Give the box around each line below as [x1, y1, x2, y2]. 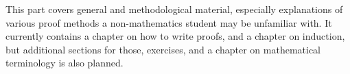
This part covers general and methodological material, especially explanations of [5, 2, 343, 16]
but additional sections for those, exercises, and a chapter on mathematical [5, 42, 320, 56]
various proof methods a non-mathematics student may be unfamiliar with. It [5, 15, 332, 29]
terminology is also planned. [5, 56, 124, 70]
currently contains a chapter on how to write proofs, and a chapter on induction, [5, 29, 345, 43]
